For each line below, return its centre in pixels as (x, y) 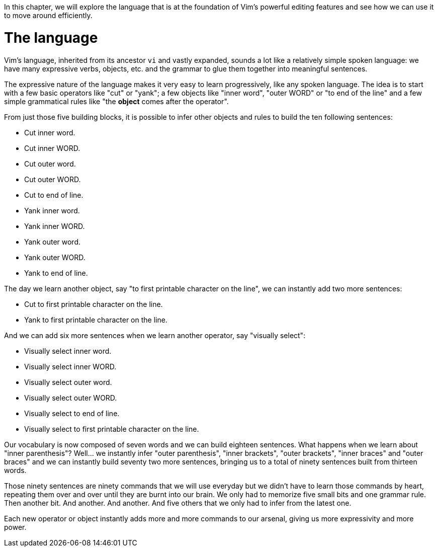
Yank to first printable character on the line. (96, 320)
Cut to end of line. (54, 195)
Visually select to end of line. (72, 413)
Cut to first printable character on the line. (94, 304)
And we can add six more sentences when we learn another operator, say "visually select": (155, 335)
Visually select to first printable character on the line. (112, 429)
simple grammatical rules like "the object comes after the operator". (116, 101)
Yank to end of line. (56, 273)
